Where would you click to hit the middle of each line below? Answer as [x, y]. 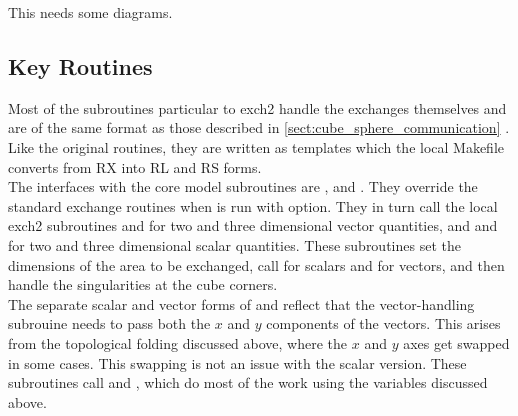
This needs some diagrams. [90, 12]
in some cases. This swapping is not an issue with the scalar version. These [237, 362]
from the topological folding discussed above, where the [178, 342]
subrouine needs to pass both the [109, 323]
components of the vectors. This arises [383, 323]
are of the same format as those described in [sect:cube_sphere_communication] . [259, 127]
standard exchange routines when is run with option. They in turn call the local [253, 205]
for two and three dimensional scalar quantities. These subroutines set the [234, 244]
